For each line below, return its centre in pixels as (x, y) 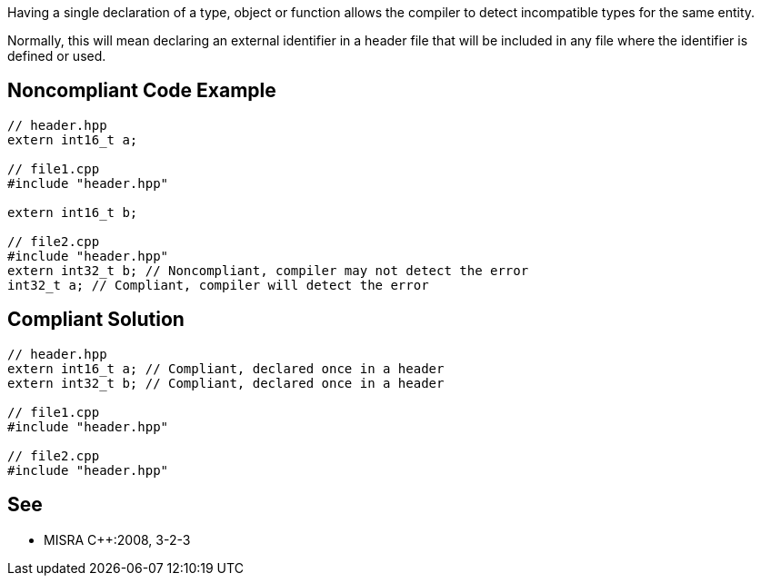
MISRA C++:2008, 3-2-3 (117, 539)
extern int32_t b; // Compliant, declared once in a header (226, 383)
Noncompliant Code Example (142, 91)
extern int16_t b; (73, 212)
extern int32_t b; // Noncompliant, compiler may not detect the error (268, 270)
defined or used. (57, 56)
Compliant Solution (96, 320)
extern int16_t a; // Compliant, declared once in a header (226, 368)
